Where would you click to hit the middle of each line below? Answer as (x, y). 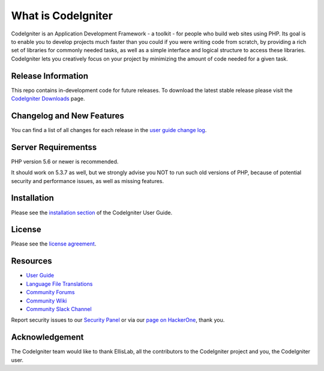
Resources (31, 261)
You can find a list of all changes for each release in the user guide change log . (109, 130)
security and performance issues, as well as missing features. (88, 181)
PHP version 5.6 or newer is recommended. (65, 161)
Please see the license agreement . (54, 244)
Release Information (50, 76)
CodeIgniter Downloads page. (48, 98)
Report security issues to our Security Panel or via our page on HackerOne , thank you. (118, 320)
